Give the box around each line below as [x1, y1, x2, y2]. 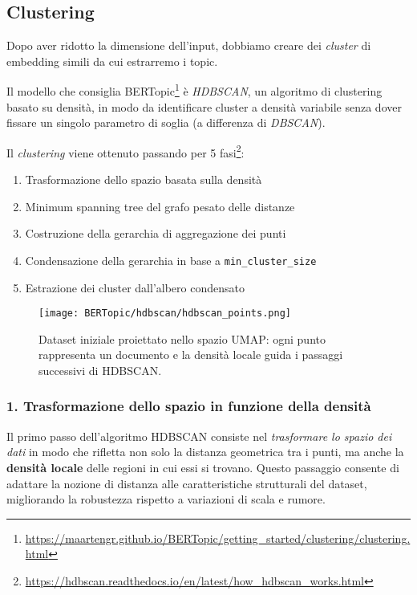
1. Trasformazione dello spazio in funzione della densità [6, 396, 371, 416]
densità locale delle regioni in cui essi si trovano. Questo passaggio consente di [6, 458, 399, 475]
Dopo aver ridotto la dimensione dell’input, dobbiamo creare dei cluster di [6, 37, 371, 54]
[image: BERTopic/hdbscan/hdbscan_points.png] [38, 308, 291, 320]
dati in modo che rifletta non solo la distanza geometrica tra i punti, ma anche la [6, 443, 404, 460]
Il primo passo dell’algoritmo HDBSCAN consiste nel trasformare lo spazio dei [6, 427, 392, 444]
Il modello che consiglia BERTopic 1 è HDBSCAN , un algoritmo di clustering [6, 80, 383, 100]
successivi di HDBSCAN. [38, 361, 162, 378]
